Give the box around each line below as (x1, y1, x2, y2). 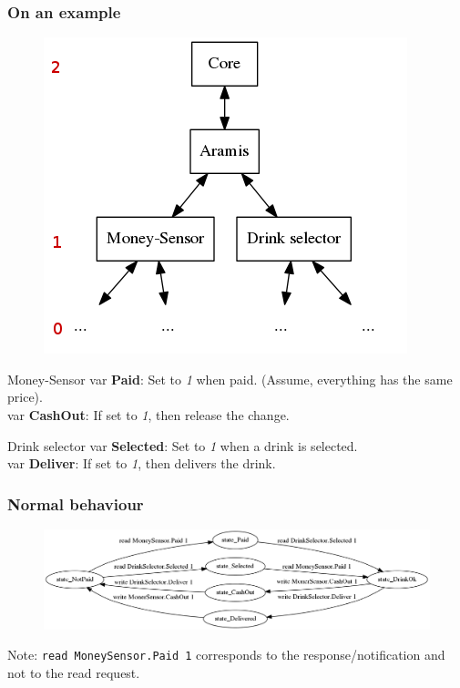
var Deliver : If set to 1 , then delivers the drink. (7, 454, 276, 473)
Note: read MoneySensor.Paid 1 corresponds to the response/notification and (7, 645, 445, 664)
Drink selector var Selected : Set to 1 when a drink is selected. (7, 436, 358, 455)
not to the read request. (7, 662, 140, 682)
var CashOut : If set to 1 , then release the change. (7, 406, 290, 424)
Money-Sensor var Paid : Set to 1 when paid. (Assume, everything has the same (7, 369, 453, 388)
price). (7, 387, 43, 406)
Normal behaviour (7, 492, 144, 515)
